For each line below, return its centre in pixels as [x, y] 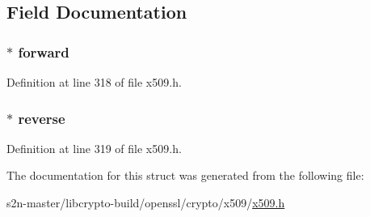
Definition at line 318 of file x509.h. [94, 82]
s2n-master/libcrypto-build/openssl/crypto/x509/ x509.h [146, 202]
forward [44, 51]
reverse [42, 118]
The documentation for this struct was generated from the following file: [185, 175]
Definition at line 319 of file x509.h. [94, 148]
